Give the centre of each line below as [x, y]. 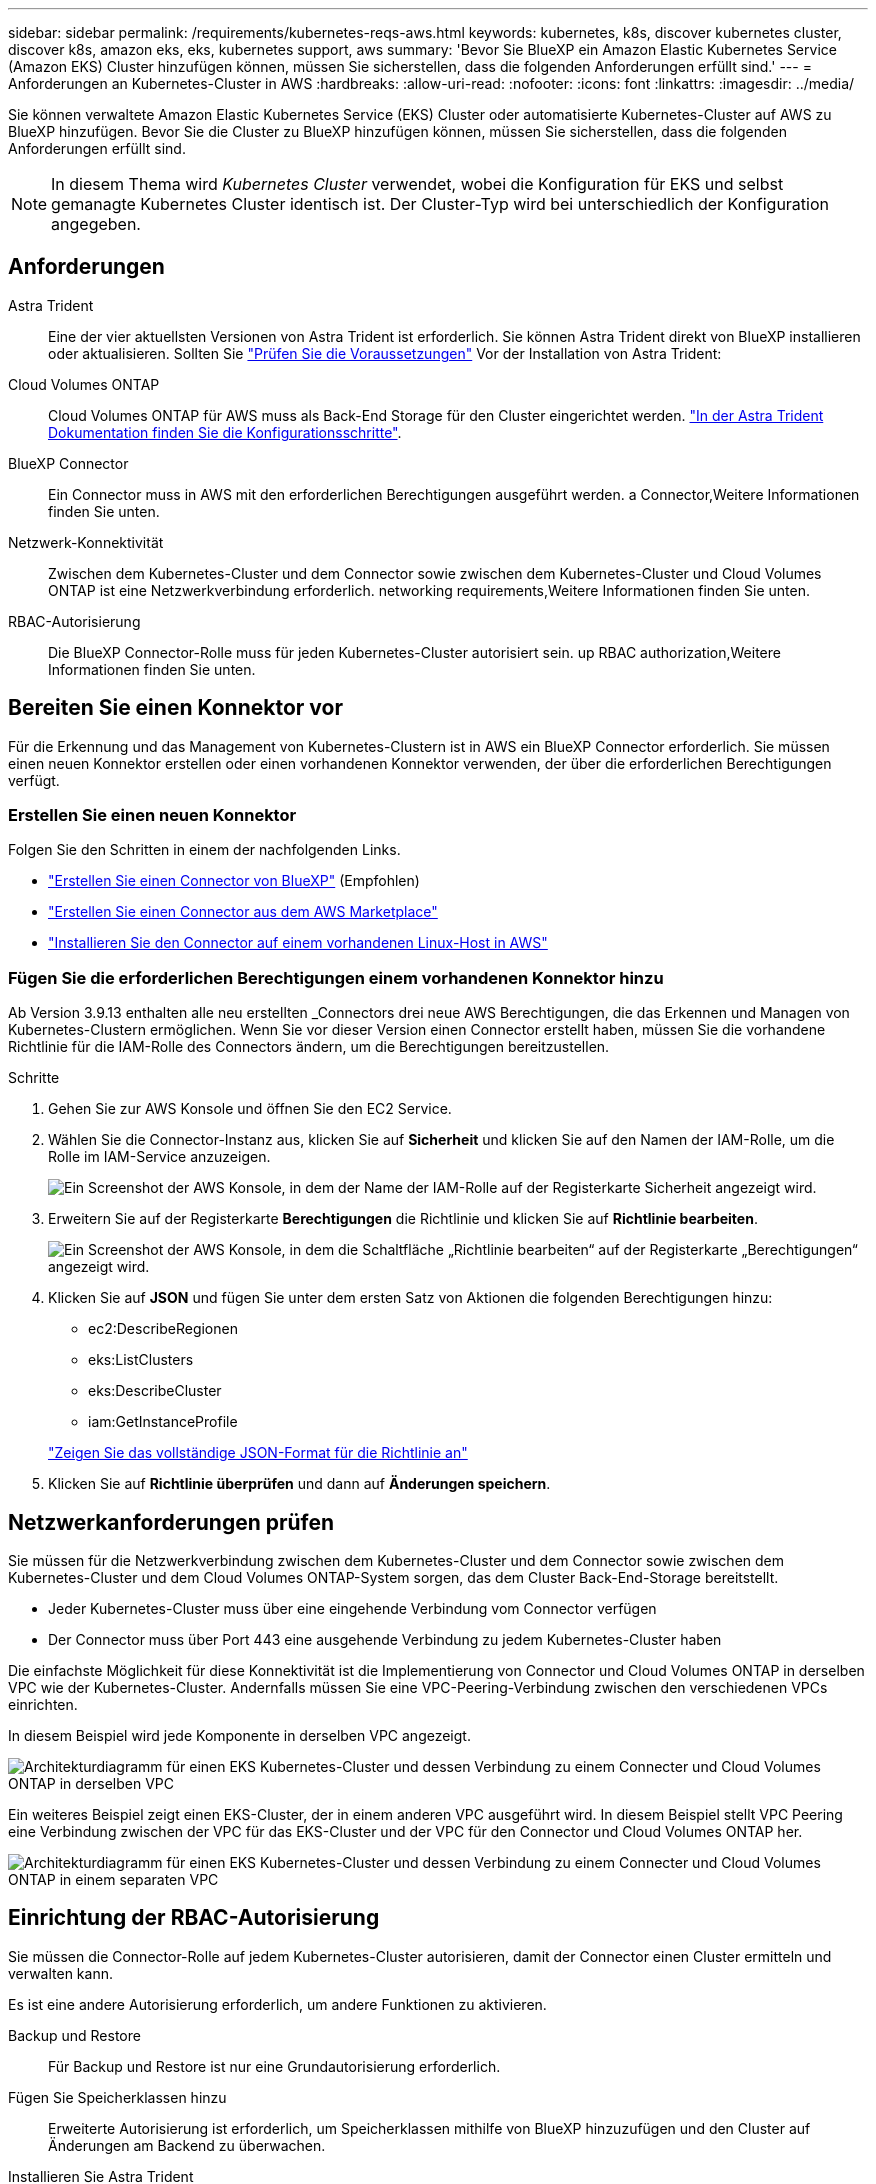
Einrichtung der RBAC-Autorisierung [194, 1918]
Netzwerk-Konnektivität [86, 542]
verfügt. [34, 780]
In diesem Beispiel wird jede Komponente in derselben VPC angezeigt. [239, 1736]
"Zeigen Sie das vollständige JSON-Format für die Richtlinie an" [258, 1453]
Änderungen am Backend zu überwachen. [187, 2145]
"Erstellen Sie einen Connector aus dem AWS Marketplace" [243, 912]
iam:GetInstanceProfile [163, 1422]
